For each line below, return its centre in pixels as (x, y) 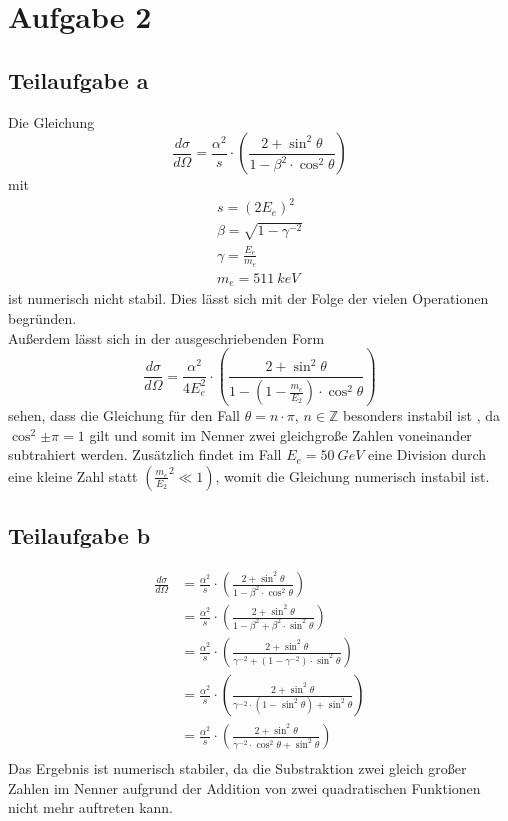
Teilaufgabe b (79, 535)
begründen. (42, 317)
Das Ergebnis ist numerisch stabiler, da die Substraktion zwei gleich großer (237, 768)
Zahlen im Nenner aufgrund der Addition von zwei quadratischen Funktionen (244, 787)
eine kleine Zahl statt (73, 475)
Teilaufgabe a (78, 79)
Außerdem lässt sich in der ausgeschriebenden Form (166, 337)
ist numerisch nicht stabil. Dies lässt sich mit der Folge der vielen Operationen (248, 298)
